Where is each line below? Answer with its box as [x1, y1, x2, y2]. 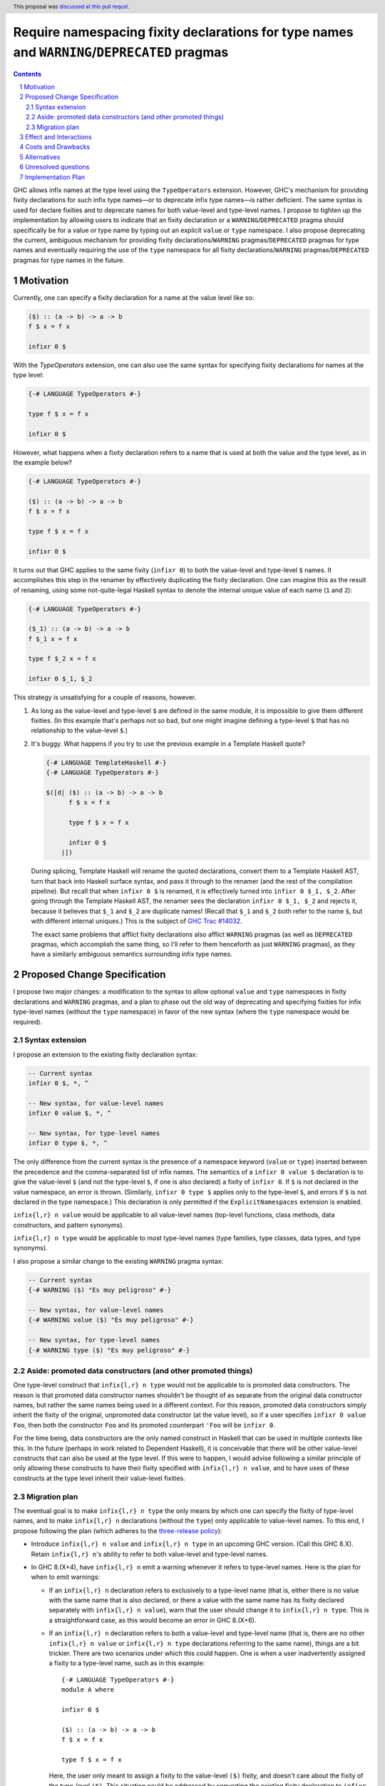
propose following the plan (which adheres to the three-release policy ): [13, 1526, 222, 1535]
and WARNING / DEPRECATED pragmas [13, 44, 229, 60]
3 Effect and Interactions [19, 133, 92, 141]
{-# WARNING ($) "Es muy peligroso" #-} [28, 1286, 171, 1294]
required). [13, 1017, 43, 1026]
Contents [13, 69, 42, 78]
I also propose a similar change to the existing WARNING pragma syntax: [13, 1257, 224, 1265]
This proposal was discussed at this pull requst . [13, 3, 130, 10]
